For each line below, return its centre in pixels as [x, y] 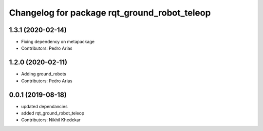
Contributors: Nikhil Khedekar [51, 120]
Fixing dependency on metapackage [58, 42]
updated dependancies [44, 106]
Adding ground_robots [44, 74]
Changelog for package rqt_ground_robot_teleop [110, 13]
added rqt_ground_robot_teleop [53, 113]
